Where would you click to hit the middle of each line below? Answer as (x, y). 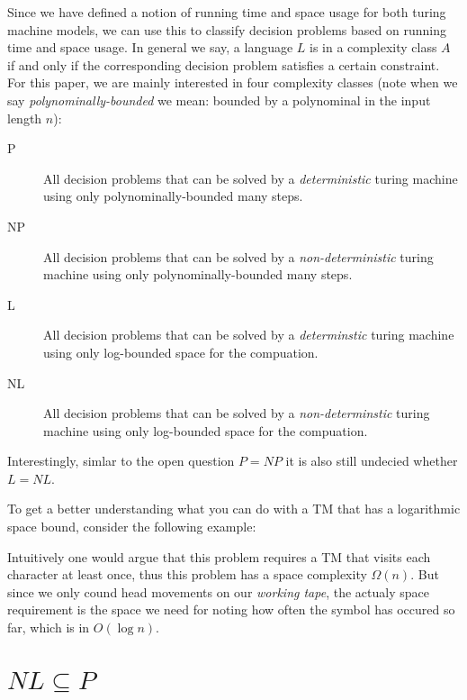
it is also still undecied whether (372, 461)
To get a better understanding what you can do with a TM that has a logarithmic (234, 509)
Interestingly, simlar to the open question (121, 461)
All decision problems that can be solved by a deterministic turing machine (251, 178)
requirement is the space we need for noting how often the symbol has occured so (231, 609)
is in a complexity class (373, 47)
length (25, 118)
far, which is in (49, 627)
